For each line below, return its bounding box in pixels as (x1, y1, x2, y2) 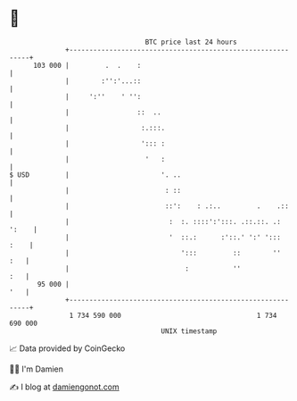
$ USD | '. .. (9, 170, 181, 180)
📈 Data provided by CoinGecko (9, 343, 126, 354)
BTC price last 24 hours (144, 38, 238, 46)
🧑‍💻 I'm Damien (9, 363, 64, 374)
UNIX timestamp (161, 326, 218, 336)
